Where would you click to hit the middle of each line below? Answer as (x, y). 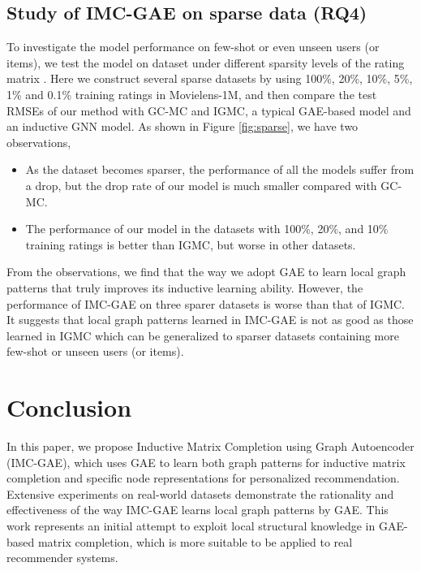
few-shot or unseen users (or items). (95, 351)
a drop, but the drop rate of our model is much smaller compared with (201, 185)
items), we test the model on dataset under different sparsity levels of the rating (206, 62)
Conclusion (69, 407)
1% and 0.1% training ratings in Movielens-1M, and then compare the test (192, 94)
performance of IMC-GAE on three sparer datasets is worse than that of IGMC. (206, 303)
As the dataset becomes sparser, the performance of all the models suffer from (220, 169)
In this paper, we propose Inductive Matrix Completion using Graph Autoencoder (210, 446)
